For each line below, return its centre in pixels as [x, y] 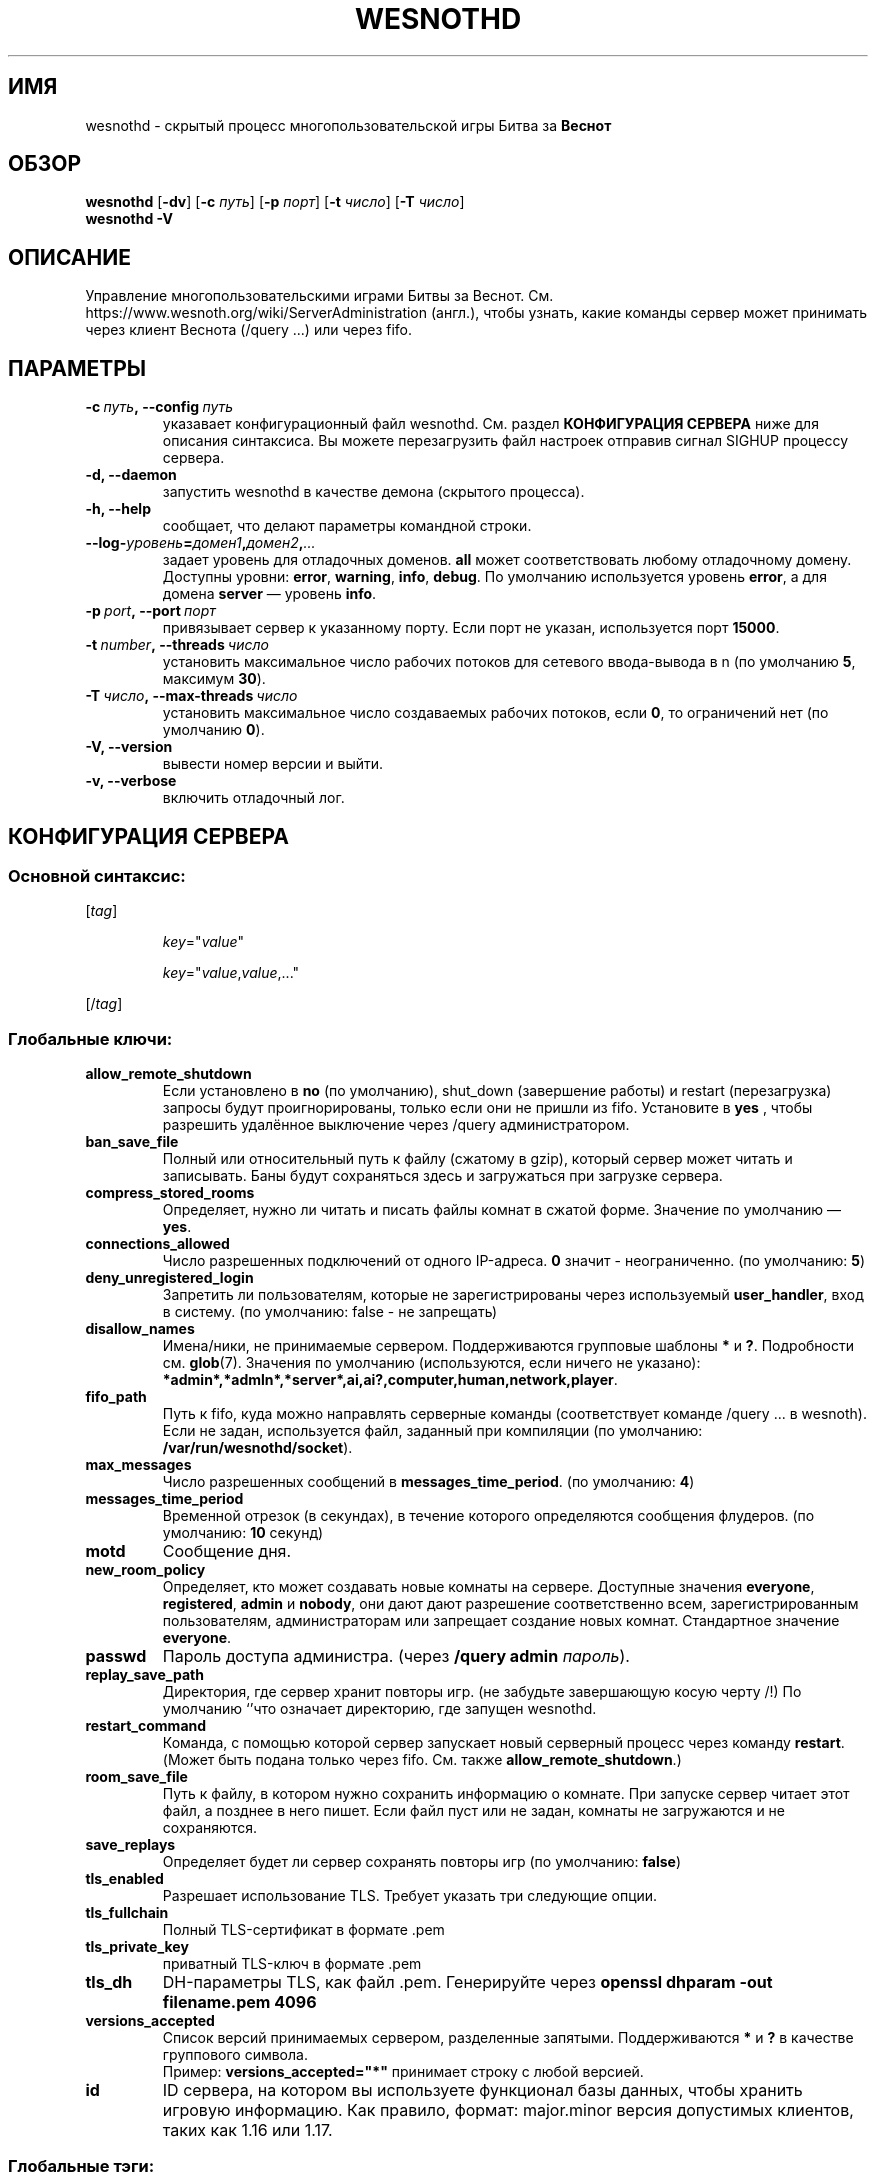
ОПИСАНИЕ [69, 257]
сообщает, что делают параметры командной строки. [347, 526]
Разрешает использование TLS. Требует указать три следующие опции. [410, 1896]
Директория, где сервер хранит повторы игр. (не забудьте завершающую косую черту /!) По [482, 1692]
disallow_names [140, 1329]
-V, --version [129, 747]
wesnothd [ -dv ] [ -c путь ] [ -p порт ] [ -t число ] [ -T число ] [275, 202]
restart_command [146, 1726]
